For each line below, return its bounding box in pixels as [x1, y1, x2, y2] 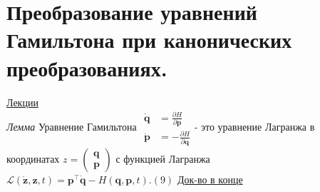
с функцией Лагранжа [115, 151, 210, 166]
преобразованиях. [6, 53, 167, 82]
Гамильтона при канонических [6, 25, 292, 54]
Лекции [6, 94, 38, 109]
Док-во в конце [177, 171, 243, 186]
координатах [6, 151, 60, 166]
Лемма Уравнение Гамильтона [6, 119, 137, 134]
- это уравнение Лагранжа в [194, 119, 315, 134]
